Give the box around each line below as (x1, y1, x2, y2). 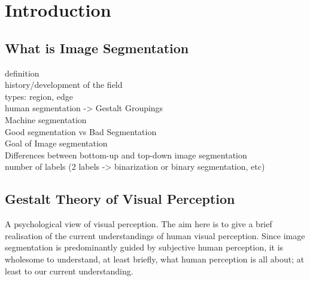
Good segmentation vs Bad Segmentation (5, 125, 157, 138)
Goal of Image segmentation (5, 137, 108, 149)
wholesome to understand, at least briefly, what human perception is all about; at (5, 252, 305, 265)
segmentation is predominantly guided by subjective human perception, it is (5, 241, 284, 253)
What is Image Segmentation (5, 38, 189, 57)
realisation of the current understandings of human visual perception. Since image (5, 229, 305, 242)
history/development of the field (5, 78, 123, 91)
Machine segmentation (5, 113, 87, 126)
